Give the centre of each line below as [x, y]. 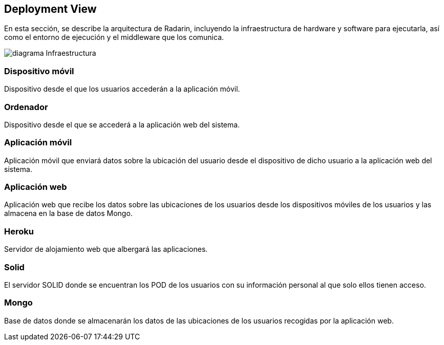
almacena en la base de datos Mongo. [68, 213]
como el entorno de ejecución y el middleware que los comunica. [114, 37]
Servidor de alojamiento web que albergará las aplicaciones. [106, 249]
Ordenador [26, 107]
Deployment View [50, 9]
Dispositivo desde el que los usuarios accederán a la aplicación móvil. [122, 89]
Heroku [19, 231]
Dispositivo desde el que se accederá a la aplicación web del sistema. [122, 124]
